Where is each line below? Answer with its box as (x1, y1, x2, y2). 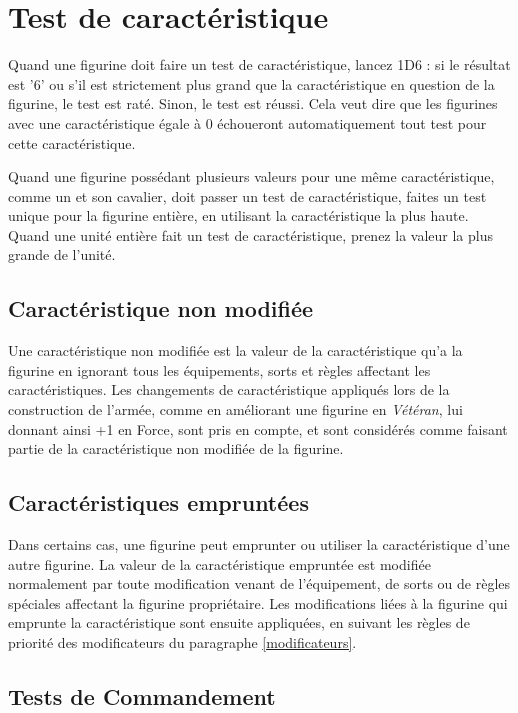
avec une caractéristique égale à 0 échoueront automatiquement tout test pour (8, 112, 487, 133)
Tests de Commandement (8, 680, 276, 711)
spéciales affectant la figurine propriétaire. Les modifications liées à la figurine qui (8, 592, 508, 613)
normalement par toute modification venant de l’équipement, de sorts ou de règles (8, 573, 511, 594)
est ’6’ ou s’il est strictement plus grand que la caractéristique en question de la (8, 73, 495, 94)
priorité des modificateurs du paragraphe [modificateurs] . (8, 632, 357, 652)
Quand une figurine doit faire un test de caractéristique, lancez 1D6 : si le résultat (8, 54, 511, 75)
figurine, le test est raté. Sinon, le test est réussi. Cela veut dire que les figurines (8, 93, 498, 114)
